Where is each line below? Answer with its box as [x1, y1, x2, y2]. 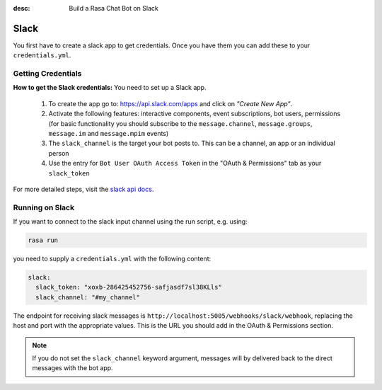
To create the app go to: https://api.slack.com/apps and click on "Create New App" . [48, 99, 293, 108]
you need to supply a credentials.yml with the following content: [13, 255, 212, 263]
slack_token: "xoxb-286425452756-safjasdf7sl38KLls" [35, 283, 222, 292]
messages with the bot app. [32, 364, 113, 372]
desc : [13, 4, 30, 12]
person [48, 149, 70, 157]
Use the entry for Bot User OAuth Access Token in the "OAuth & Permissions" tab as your [48, 159, 322, 168]
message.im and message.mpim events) [48, 130, 169, 137]
